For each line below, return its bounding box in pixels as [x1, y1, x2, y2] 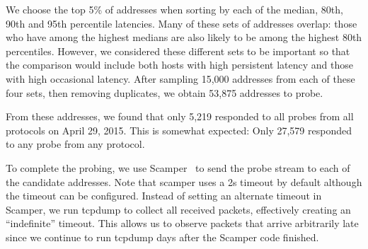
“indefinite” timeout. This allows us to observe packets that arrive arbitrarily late [6, 216, 359, 231]
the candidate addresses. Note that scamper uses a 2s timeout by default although [6, 174, 362, 189]
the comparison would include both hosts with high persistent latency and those [6, 57, 353, 72]
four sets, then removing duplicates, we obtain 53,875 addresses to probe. [6, 85, 323, 100]
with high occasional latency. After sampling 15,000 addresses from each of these [6, 71, 355, 86]
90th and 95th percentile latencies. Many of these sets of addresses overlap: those [6, 16, 357, 30]
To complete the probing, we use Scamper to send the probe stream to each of [6, 160, 350, 175]
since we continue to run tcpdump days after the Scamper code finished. [6, 229, 319, 244]
